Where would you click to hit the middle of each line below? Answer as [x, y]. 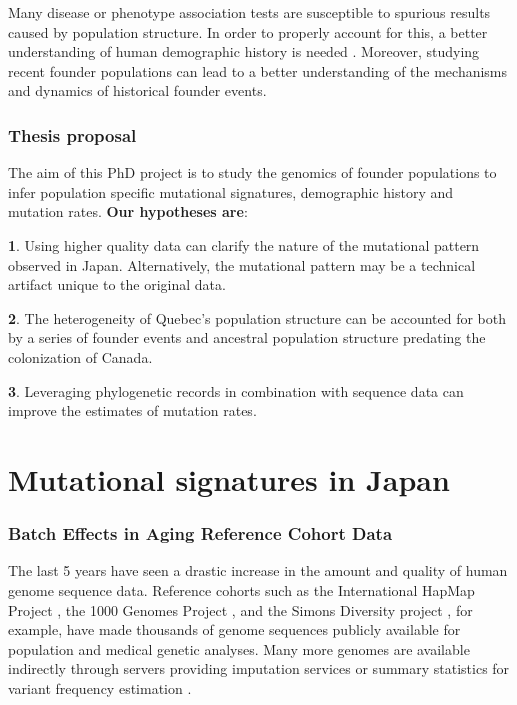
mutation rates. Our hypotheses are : [128, 211]
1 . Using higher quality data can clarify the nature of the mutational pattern [244, 244]
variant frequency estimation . [100, 687]
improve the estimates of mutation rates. [132, 410]
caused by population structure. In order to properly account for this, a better [248, 31]
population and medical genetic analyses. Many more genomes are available [239, 648]
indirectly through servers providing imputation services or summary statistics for [259, 668]
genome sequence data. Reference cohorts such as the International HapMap [241, 589]
